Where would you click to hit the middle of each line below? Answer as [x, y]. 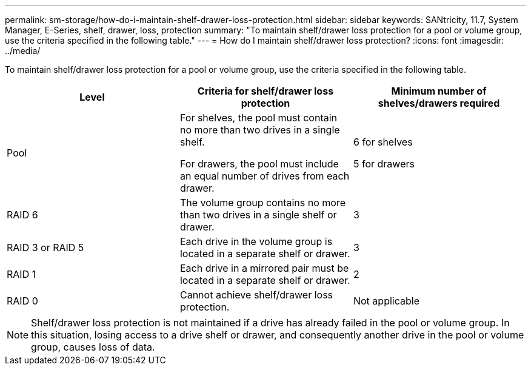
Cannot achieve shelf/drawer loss [256, 295]
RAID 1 [22, 274]
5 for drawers [384, 164]
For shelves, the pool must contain [259, 118]
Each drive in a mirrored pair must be [264, 268]
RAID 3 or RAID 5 [45, 247]
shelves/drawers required [439, 103]
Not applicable [386, 301]
